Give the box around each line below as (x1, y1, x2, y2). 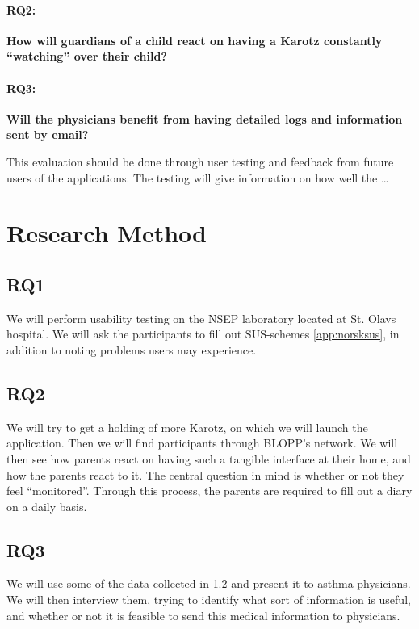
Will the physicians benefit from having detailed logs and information (6, 110, 403, 127)
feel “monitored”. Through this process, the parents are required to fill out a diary (6, 482, 413, 499)
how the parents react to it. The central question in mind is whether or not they (6, 466, 404, 483)
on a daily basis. (6, 497, 87, 514)
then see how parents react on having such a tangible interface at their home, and (6, 450, 411, 467)
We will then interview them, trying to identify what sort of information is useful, (6, 591, 411, 608)
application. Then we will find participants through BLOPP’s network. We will (6, 434, 398, 451)
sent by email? (6, 126, 89, 143)
